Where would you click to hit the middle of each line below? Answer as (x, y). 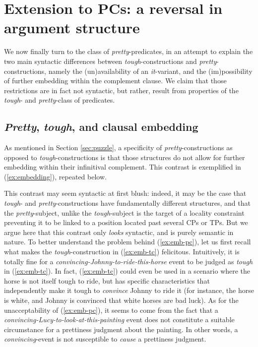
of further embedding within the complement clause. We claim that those (115, 81)
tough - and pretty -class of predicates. (60, 100)
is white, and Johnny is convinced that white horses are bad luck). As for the (121, 300)
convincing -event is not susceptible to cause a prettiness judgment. (105, 339)
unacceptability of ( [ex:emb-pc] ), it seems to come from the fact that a (111, 310)
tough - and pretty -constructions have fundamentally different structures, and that (127, 203)
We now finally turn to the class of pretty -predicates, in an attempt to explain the (129, 51)
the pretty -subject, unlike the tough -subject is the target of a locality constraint (124, 212)
